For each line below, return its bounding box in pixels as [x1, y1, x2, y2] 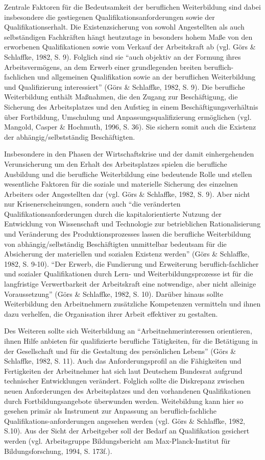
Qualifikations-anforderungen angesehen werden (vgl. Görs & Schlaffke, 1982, [4, 415, 245, 426]
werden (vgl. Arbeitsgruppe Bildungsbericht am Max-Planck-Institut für [4, 435, 231, 446]
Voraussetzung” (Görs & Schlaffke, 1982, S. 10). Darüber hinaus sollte [4, 288, 224, 299]
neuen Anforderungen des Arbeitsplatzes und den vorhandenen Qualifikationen [4, 385, 251, 396]
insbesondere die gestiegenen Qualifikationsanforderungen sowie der [4, 11, 215, 22]
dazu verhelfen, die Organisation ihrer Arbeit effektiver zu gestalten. [4, 308, 218, 319]
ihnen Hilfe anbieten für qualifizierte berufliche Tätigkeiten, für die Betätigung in [4, 336, 258, 346]
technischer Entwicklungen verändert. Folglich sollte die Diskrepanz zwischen [4, 375, 245, 386]
